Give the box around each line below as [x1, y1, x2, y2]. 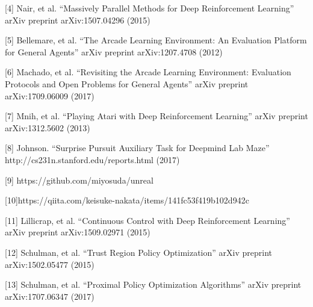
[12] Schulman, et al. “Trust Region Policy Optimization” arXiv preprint [5, 246, 272, 258]
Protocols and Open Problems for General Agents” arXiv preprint [5, 77, 249, 90]
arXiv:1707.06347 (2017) [5, 290, 95, 302]
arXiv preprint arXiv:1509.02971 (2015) [5, 226, 150, 238]
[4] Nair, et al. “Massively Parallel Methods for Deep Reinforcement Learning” [5, 2, 294, 14]
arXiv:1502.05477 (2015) [5, 258, 95, 270]
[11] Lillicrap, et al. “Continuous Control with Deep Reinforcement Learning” [5, 214, 290, 226]
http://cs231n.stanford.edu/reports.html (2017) [5, 153, 180, 166]
